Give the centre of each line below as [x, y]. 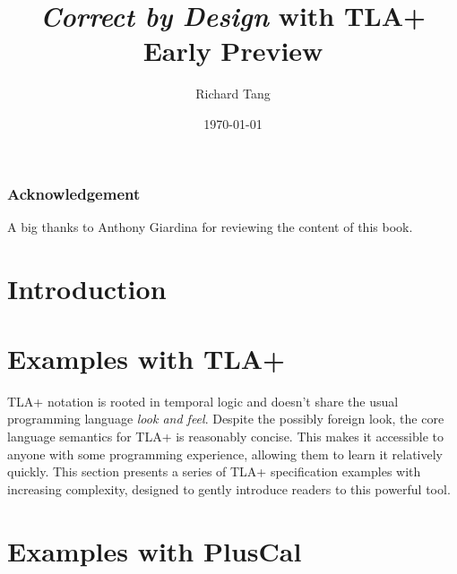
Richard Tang [233, 94]
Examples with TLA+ [147, 358]
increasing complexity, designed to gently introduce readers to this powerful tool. [229, 488]
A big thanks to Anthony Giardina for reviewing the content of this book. [210, 226]
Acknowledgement [74, 193]
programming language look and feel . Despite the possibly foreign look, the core [226, 419]
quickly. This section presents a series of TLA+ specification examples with [214, 471]
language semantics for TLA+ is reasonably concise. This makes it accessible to [225, 437]
